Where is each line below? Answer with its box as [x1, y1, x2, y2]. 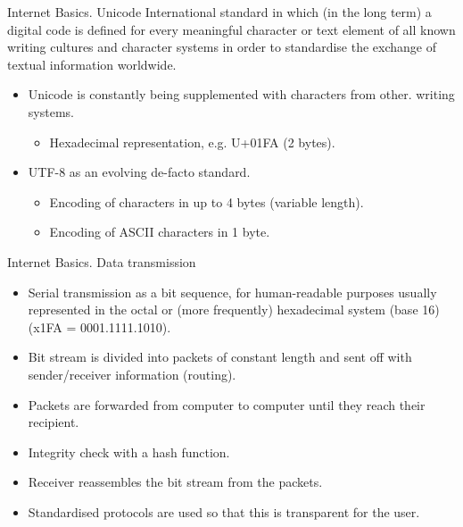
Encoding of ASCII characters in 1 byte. [49, 222, 270, 241]
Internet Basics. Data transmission [7, 252, 196, 271]
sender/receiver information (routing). [28, 364, 236, 383]
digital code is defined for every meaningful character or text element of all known [7, 20, 456, 38]
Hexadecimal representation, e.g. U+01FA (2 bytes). [49, 132, 335, 151]
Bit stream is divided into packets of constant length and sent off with [28, 347, 412, 366]
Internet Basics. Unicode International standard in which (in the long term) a [7, 3, 432, 21]
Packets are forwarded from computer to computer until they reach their [28, 395, 426, 414]
